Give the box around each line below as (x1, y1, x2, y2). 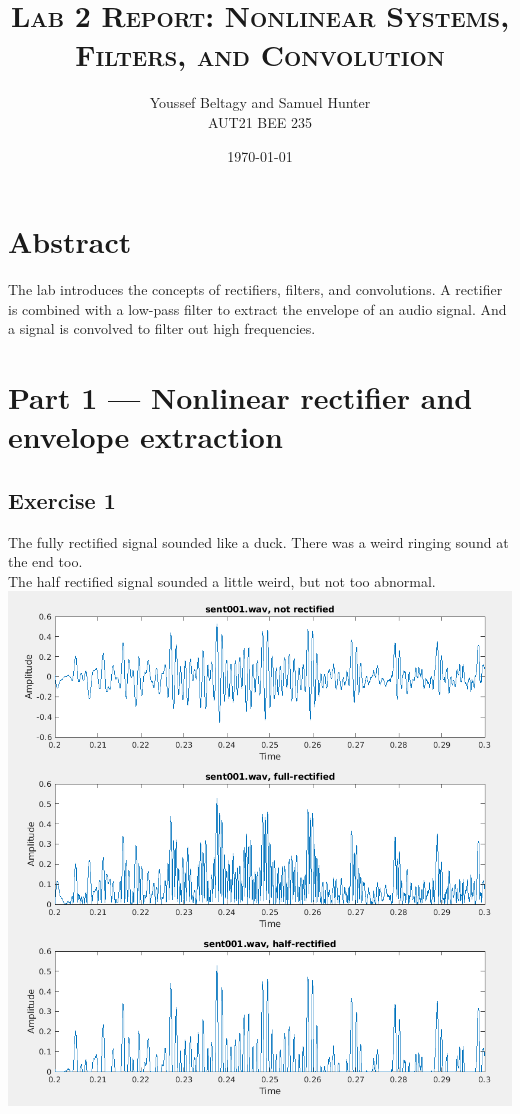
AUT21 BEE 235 (207, 111, 313, 132)
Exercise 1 (8, 484, 116, 515)
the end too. (8, 551, 83, 572)
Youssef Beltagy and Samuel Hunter (149, 92, 371, 113)
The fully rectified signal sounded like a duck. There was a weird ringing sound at (8, 531, 509, 552)
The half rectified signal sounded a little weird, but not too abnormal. (8, 570, 436, 591)
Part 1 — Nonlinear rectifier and (8, 377, 473, 417)
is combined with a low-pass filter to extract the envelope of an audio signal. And (8, 298, 507, 319)
